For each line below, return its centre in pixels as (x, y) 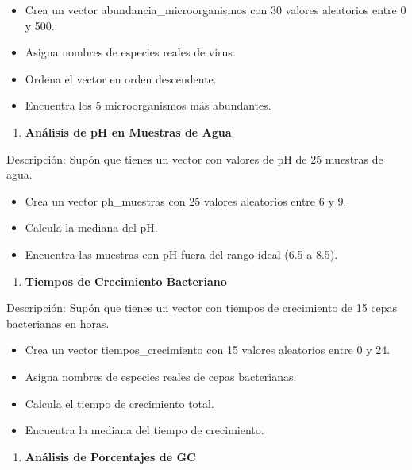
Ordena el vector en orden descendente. (121, 78)
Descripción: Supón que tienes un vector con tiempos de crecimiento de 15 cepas (202, 308)
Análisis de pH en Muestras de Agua (128, 131)
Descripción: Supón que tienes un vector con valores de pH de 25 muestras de (195, 158)
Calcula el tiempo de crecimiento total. (119, 403)
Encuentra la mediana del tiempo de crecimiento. (144, 430)
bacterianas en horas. (58, 323)
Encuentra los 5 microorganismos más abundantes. (148, 105)
